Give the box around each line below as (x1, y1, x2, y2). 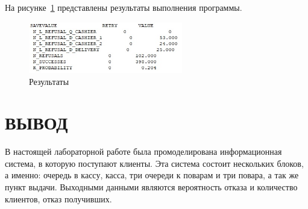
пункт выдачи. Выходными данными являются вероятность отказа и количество (5, 181, 298, 193)
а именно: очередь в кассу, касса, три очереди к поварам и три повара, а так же (5, 169, 299, 181)
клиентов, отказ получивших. (5, 192, 112, 205)
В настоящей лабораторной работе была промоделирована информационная (5, 145, 282, 158)
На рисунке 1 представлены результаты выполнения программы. (5, 1, 242, 13)
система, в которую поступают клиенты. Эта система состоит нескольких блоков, (5, 157, 304, 169)
